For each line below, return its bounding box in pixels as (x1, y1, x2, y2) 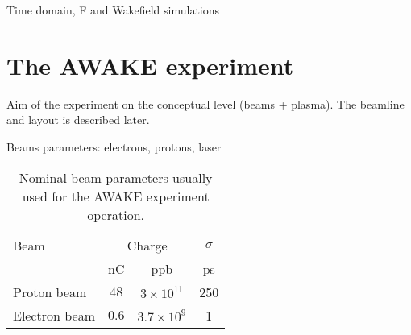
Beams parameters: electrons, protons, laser (6, 138, 222, 155)
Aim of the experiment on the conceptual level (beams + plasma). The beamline (6, 95, 405, 112)
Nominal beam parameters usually (19, 167, 213, 187)
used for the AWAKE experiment (22, 186, 210, 205)
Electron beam (13, 305, 96, 325)
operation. (87, 205, 144, 224)
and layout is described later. (6, 111, 150, 128)
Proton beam (13, 282, 87, 301)
